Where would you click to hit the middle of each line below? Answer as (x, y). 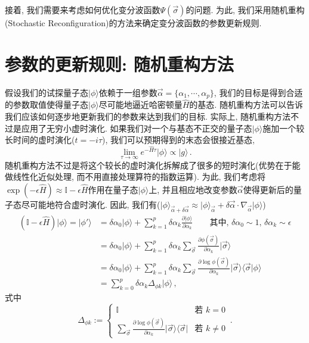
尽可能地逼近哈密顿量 (140, 105)
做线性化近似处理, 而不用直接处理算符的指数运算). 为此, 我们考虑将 (135, 177)
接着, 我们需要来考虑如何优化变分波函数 (83, 10)
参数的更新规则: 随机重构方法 (119, 63)
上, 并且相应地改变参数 (193, 189)
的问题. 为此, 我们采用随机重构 (245, 10)
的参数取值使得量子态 (47, 105)
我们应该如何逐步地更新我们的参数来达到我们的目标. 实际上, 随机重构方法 (148, 116)
